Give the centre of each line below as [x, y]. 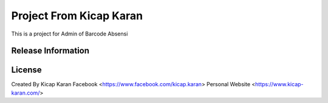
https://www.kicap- [279, 84]
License [26, 70]
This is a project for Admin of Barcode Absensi [70, 34]
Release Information [50, 51]
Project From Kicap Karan [77, 16]
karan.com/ [26, 93]
